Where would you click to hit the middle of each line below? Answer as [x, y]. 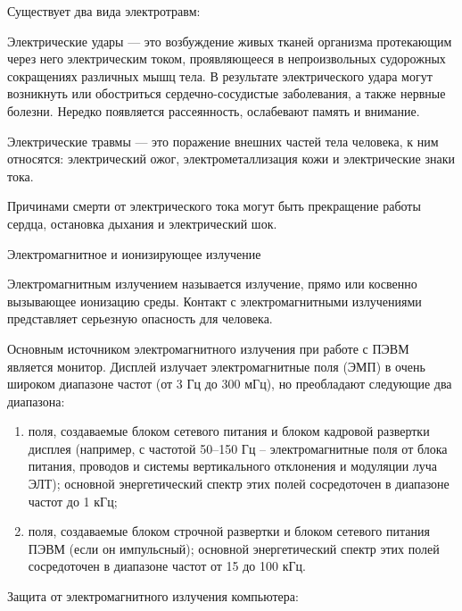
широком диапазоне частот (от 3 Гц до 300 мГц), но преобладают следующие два [230, 384]
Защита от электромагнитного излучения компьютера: [153, 596]
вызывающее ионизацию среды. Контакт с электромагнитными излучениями [214, 301]
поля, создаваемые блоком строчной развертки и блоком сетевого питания [229, 531]
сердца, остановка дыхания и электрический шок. [142, 223]
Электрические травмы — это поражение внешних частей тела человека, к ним [223, 141]
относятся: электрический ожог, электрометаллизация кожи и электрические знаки [231, 159]
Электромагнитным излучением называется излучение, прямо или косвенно [212, 284]
